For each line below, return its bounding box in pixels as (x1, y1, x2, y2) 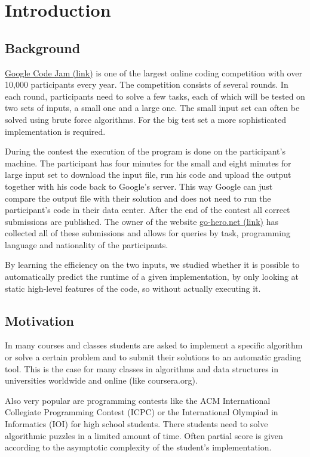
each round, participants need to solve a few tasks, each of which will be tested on (5, 89, 305, 102)
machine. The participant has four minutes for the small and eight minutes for (5, 156, 291, 169)
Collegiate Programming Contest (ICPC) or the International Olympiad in (5, 406, 278, 418)
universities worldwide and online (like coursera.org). (5, 374, 198, 387)
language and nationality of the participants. (5, 238, 168, 251)
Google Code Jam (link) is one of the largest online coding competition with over (5, 66, 302, 79)
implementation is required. (5, 125, 106, 137)
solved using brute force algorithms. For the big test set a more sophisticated (5, 113, 287, 125)
